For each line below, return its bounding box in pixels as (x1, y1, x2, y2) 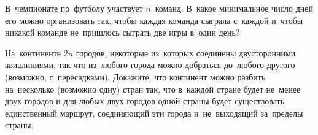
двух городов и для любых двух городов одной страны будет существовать (5, 94, 285, 107)
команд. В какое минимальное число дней (155, 2, 313, 14)
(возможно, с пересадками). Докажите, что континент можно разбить (5, 70, 266, 83)
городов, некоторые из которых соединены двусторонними (76, 46, 296, 59)
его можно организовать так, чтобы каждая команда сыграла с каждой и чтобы (5, 13, 303, 26)
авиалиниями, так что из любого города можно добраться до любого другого (5, 58, 295, 71)
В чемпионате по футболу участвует (5, 2, 143, 14)
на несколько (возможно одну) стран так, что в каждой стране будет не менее (5, 82, 301, 95)
